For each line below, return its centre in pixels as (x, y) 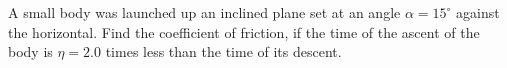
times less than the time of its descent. (223, 51)
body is (30, 51)
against (478, 12)
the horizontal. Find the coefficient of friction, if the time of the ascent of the (244, 31)
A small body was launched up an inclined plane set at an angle (204, 12)
